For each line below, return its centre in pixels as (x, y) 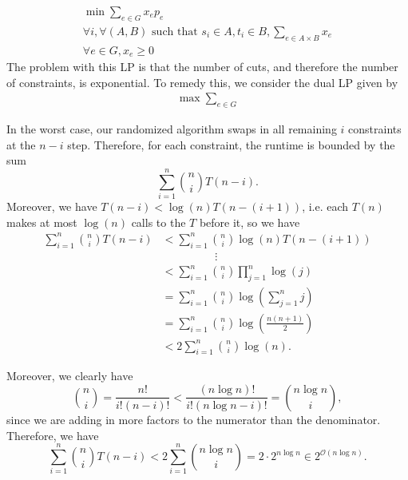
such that (175, 32)
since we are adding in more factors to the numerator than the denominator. (194, 419)
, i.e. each (325, 206)
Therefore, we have (53, 435)
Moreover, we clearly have (70, 376)
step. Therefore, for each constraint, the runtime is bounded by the (231, 144)
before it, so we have (250, 222)
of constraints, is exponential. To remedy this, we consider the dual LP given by (202, 82)
